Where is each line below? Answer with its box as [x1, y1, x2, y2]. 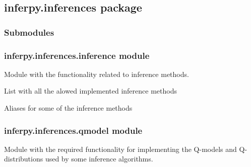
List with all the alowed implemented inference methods [4, 86, 177, 96]
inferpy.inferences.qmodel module [4, 124, 143, 136]
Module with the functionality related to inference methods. [4, 68, 189, 79]
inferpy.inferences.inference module [4, 49, 150, 61]
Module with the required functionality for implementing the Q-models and [4, 143, 237, 154]
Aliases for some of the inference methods [4, 103, 133, 113]
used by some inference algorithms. [45, 153, 153, 164]
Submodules [4, 26, 54, 38]
